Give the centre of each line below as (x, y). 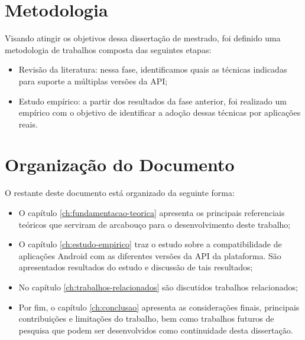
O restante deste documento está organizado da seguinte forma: (120, 193)
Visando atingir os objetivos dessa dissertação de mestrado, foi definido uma (143, 38)
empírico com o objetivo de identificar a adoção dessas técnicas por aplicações (160, 112)
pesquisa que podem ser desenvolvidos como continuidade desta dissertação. (156, 330)
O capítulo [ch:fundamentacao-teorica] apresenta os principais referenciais (152, 212)
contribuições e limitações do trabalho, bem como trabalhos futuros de (146, 318)
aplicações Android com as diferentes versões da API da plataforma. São (150, 255)
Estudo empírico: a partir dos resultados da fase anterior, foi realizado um (152, 101)
